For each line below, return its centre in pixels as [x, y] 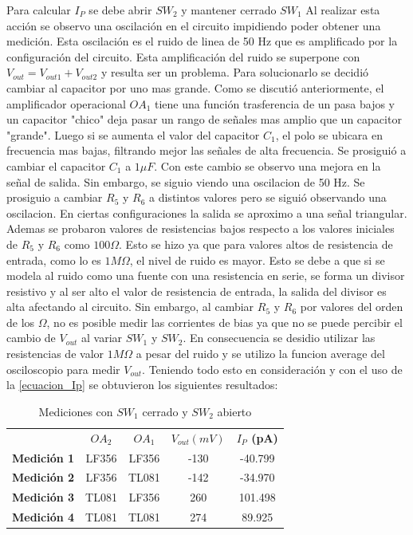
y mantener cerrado [229, 10]
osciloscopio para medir [63, 369]
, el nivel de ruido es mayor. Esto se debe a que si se [257, 260]
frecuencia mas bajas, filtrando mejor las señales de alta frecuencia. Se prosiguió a [206, 150]
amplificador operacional [66, 103]
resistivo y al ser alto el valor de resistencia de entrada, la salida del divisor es [197, 291]
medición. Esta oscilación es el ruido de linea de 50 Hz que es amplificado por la [202, 41]
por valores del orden [352, 307]
